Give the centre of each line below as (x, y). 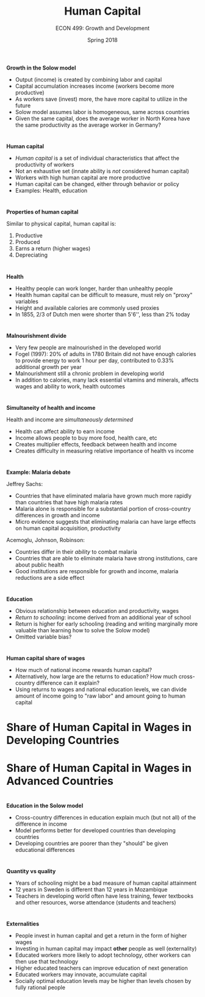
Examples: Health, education (51, 191)
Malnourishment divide (37, 335)
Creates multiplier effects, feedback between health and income (96, 444)
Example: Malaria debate (39, 472)
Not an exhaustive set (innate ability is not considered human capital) (102, 171)
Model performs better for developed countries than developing (95, 830)
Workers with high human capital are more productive (83, 177)
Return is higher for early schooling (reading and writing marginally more (106, 624)
